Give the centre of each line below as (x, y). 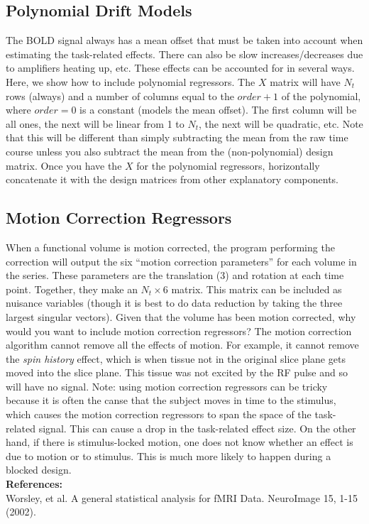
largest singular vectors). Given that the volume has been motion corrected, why (181, 316)
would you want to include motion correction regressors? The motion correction (179, 331)
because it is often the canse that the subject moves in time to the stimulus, (171, 400)
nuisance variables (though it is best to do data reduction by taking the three (174, 303)
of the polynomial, (321, 95)
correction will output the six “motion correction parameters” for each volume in (181, 261)
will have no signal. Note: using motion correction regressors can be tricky (167, 386)
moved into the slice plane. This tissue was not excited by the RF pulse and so (177, 372)
